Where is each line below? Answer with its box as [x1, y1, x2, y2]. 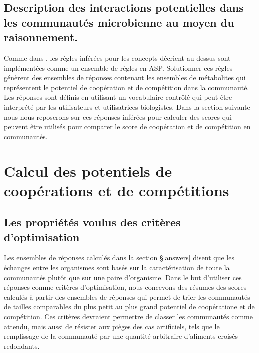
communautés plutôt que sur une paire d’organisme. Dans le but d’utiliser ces [4, 272, 242, 282]
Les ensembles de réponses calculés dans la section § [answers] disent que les [4, 252, 234, 263]
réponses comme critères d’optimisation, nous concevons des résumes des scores [4, 282, 247, 292]
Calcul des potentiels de [4, 160, 172, 181]
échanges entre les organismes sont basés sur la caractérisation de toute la [4, 262, 230, 273]
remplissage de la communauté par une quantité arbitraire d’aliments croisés [4, 331, 238, 341]
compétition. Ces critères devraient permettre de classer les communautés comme [4, 311, 253, 322]
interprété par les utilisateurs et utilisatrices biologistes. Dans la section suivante [4, 101, 250, 112]
